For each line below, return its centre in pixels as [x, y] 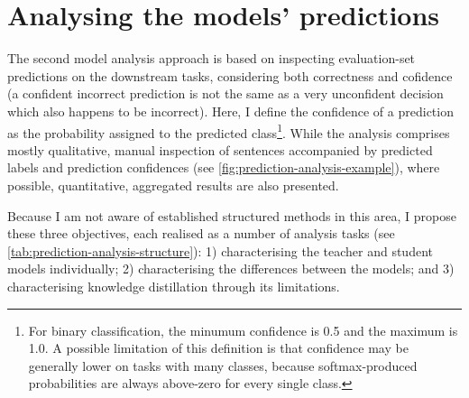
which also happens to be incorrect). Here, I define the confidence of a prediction [230, 111]
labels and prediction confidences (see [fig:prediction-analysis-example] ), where [224, 167]
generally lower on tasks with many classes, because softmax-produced [223, 365]
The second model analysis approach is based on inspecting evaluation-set [212, 58]
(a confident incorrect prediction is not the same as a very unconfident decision [225, 93]
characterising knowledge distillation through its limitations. [174, 286]
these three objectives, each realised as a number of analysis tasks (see [201, 233]
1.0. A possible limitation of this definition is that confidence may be [218, 348]
